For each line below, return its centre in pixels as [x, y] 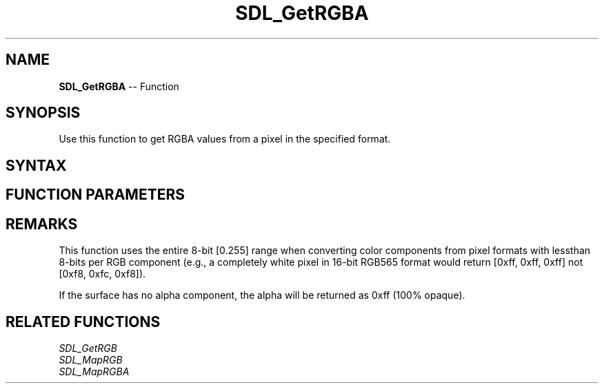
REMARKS [42, 224]
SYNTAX [36, 165]
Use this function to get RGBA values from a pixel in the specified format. [225, 139]
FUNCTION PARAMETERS [95, 195]
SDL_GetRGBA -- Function [119, 86]
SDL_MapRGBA [94, 371]
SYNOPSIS [43, 113]
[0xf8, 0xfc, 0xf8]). [102, 274]
